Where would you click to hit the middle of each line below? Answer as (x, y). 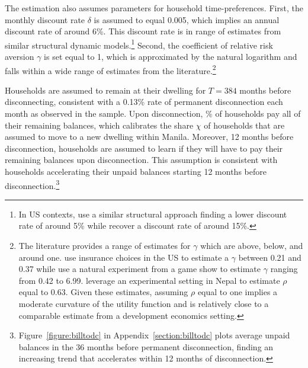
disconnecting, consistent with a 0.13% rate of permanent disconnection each (144, 102)
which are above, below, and (252, 246)
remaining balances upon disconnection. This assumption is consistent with (141, 160)
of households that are (244, 125)
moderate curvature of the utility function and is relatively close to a (144, 304)
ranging (284, 269)
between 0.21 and (270, 257)
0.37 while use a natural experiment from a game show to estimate (140, 269)
